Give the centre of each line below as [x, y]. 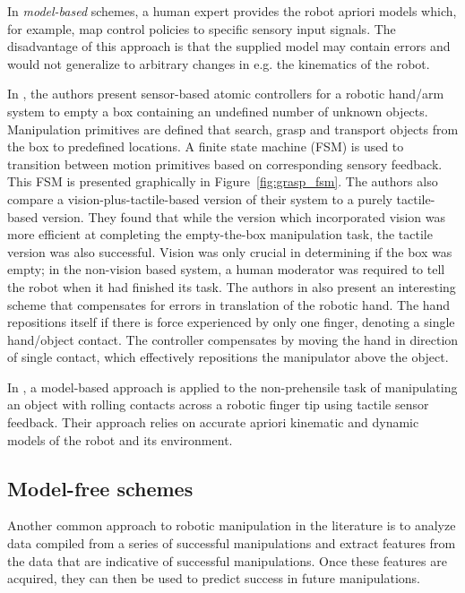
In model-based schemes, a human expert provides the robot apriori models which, [232, 11]
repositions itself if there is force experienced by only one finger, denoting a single [231, 322]
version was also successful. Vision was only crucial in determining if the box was [230, 251]
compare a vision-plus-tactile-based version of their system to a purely [200, 198]
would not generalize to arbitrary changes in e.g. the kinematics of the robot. [219, 63]
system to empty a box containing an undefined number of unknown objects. [218, 111]
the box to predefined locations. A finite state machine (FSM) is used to [206, 146]
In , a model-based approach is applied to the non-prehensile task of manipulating [232, 387]
